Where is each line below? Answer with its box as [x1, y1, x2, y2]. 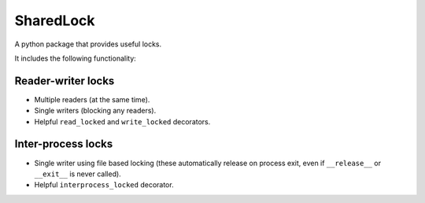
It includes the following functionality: [14, 54, 137, 63]
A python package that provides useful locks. [14, 39, 162, 49]
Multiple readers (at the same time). [34, 94, 150, 104]
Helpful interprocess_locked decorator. [34, 180, 174, 190]
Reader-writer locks [14, 74, 115, 87]
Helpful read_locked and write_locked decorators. [34, 116, 211, 126]
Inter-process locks [14, 138, 113, 151]
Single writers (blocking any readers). [34, 106, 157, 116]
